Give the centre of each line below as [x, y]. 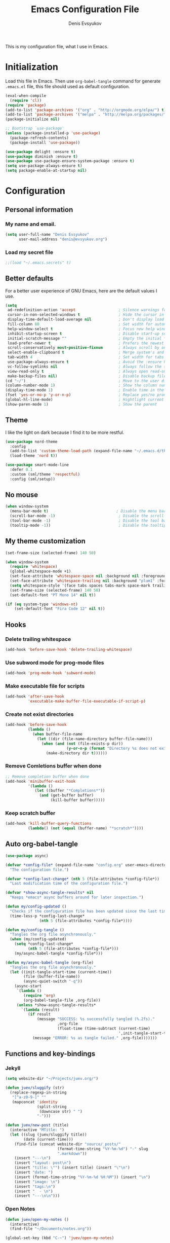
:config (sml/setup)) [33, 479]
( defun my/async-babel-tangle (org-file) [50, 962]
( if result [39, 1014]
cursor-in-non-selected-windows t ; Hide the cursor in [86, 315]
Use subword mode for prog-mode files [55, 663]
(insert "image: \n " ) [37, 1182]
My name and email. [31, 224]
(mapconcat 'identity [35, 1102]
